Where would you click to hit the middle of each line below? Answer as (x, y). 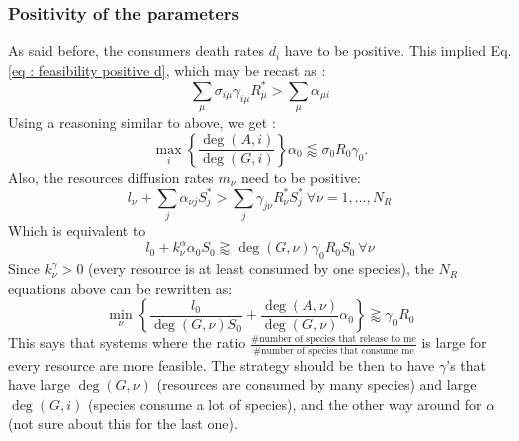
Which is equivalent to (77, 230)
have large (39, 384)
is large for (454, 342)
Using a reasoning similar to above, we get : (142, 122)
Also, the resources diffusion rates (111, 176)
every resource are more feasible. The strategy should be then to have (221, 364)
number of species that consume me (337, 350)
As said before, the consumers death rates (136, 50)
